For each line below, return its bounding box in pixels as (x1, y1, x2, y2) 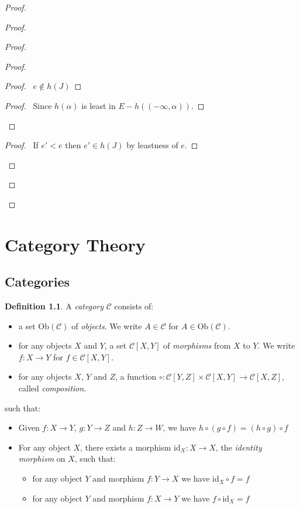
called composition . (18, 382, 87, 394)
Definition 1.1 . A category (5, 300, 104, 312)
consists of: (114, 300, 154, 312)
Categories (5, 272, 70, 291)
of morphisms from (163, 339, 231, 352)
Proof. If (5, 139, 39, 151)
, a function (115, 370, 157, 383)
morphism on (18, 452, 65, 465)
